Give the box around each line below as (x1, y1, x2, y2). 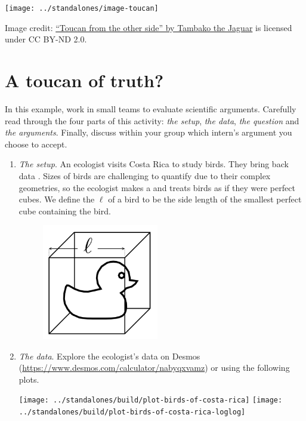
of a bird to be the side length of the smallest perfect (108, 193, 302, 205)
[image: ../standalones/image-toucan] (5, 4, 159, 13)
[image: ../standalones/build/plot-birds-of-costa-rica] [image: (18, 396, 283, 405)
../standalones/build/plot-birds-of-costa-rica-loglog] (18, 407, 246, 416)
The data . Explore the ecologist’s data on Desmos (18, 349, 200, 362)
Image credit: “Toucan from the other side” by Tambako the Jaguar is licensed (5, 21, 292, 33)
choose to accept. (5, 137, 67, 150)
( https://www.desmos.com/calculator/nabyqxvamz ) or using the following (18, 361, 290, 374)
